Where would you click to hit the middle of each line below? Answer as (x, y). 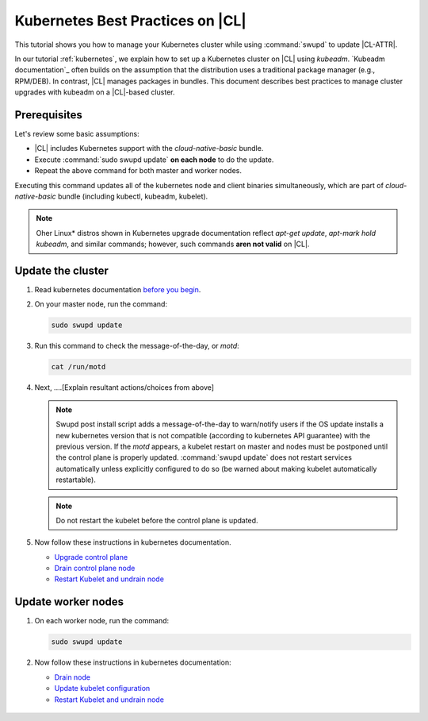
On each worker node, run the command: (102, 621)
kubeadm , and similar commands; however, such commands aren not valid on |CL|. (173, 244)
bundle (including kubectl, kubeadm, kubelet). (133, 196)
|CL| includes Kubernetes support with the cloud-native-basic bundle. (149, 148)
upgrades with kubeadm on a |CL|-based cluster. (95, 92)
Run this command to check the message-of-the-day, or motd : (137, 346)
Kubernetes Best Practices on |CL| (131, 21)
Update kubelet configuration (102, 688)
